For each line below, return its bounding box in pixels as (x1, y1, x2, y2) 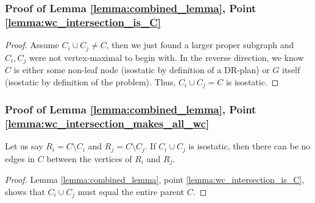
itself (282, 63, 300, 76)
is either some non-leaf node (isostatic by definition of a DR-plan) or (13, 63, 270, 76)
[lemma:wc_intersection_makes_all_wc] (5, 115, 210, 130)
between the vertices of (46, 152, 132, 165)
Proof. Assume (5, 38, 59, 51)
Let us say (5, 140, 43, 152)
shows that (5, 185, 45, 198)
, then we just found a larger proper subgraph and (106, 38, 294, 51)
